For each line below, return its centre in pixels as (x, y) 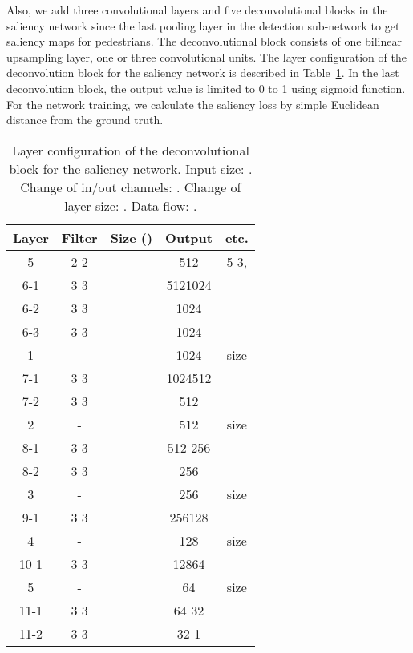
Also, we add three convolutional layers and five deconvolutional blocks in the (197, 10)
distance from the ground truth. (85, 120)
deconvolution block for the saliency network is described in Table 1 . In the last (203, 73)
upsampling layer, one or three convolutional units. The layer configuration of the (206, 56)
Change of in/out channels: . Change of (131, 187)
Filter (79, 237)
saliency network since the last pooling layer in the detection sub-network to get (203, 25)
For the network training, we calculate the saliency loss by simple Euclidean (193, 104)
